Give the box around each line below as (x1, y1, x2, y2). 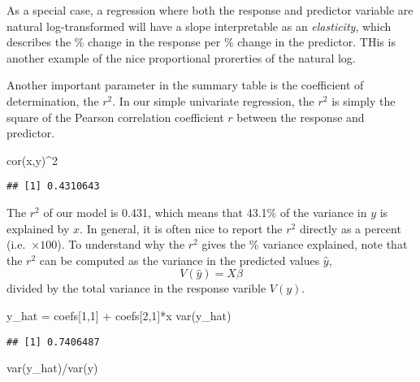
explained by (6, 219, 70, 237)
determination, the (6, 92, 99, 109)
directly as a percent (299, 219, 401, 237)
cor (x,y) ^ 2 (6, 151, 58, 168)
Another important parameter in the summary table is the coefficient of (6, 76, 364, 93)
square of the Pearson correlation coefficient (6, 108, 224, 125)
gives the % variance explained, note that (201, 236, 408, 253)
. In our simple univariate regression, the (112, 92, 314, 109)
